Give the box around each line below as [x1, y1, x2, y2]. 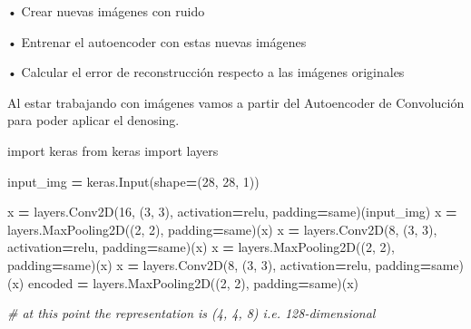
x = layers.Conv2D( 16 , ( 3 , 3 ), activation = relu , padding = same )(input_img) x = [7, 202, 457, 221]
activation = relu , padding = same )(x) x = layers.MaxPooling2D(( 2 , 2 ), [7, 237, 395, 256]
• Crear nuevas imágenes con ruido [7, 2, 205, 20]
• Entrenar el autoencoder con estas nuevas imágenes [7, 32, 307, 51]
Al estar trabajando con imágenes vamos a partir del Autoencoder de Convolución [7, 92, 465, 111]
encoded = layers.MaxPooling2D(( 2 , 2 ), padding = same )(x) [27, 273, 358, 292]
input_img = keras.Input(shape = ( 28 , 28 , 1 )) [7, 171, 260, 190]
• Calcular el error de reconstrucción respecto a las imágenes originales [7, 63, 405, 82]
